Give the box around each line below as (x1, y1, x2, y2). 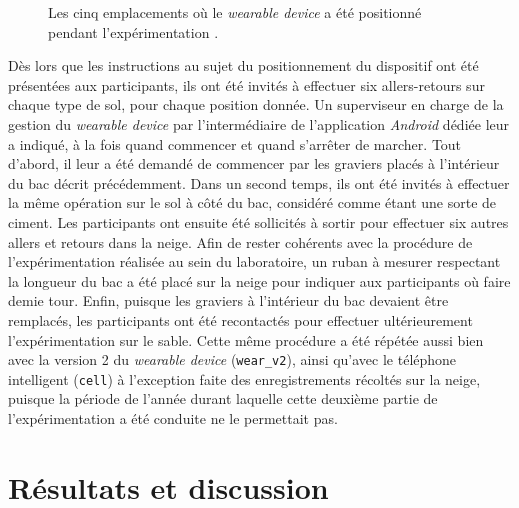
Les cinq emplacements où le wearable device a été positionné (48, 2, 422, 22)
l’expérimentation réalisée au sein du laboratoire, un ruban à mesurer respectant (8, 251, 501, 272)
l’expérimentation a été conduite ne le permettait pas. (8, 408, 338, 428)
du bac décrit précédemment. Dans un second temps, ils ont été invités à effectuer (8, 172, 510, 193)
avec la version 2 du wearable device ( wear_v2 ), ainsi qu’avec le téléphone (8, 349, 457, 370)
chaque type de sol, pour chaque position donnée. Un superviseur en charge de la (8, 94, 504, 115)
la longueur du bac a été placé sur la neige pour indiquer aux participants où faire (8, 270, 511, 291)
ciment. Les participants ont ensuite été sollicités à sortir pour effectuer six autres (8, 211, 509, 232)
